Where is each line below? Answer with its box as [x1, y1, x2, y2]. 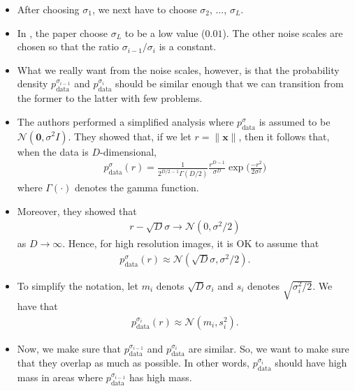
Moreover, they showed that [17, 203, 137, 218]
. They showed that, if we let [68, 128, 191, 143]
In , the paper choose [17, 25, 108, 40]
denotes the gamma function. [74, 180, 199, 195]
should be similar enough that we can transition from [115, 76, 344, 91]
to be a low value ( [124, 25, 205, 40]
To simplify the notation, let [17, 279, 138, 293]
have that [17, 298, 58, 313]
